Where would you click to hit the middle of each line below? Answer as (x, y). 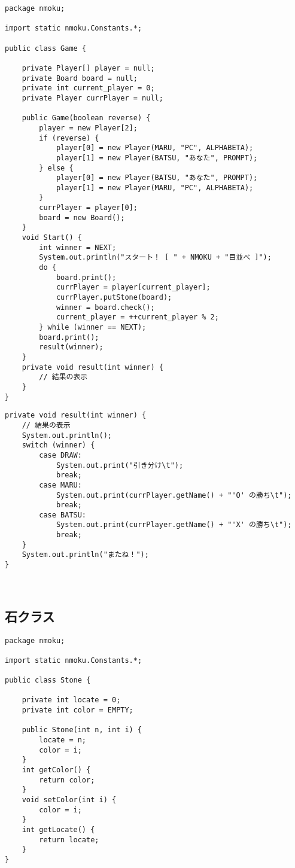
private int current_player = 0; (88, 88)
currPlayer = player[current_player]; (133, 287)
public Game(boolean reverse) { (86, 118)
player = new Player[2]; (88, 128)
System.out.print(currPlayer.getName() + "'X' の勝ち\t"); (174, 525)
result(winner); (71, 347)
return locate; (69, 840)
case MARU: (60, 485)
